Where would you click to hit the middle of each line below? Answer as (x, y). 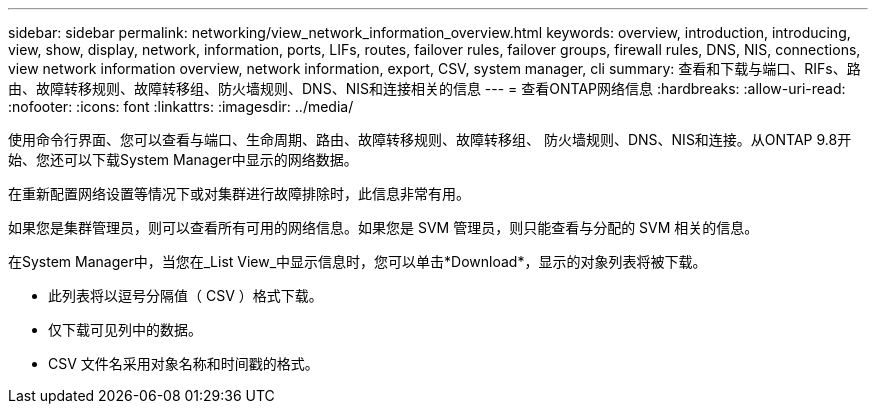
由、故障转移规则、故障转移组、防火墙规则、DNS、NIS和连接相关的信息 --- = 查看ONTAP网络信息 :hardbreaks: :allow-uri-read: (427, 88)
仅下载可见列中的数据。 (125, 329)
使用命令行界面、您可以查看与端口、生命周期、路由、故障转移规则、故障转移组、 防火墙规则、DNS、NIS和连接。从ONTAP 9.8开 (430, 139)
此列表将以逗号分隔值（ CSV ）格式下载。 (185, 295)
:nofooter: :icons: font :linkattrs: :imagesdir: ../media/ (181, 106)
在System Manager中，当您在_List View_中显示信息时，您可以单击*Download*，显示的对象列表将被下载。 (357, 261)
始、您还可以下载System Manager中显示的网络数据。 (183, 159)
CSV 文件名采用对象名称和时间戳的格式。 (183, 363)
